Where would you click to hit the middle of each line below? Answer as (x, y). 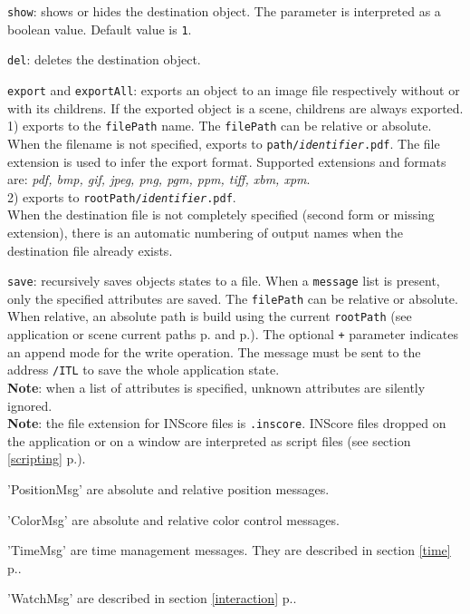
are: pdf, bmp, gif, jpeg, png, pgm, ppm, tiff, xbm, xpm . (159, 179)
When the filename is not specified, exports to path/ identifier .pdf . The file (224, 143)
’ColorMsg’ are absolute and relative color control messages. (173, 519)
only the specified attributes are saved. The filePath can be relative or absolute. (233, 298)
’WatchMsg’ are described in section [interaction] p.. (152, 598)
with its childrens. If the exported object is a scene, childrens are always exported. (235, 107)
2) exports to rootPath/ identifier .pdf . (122, 196)
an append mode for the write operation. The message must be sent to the (214, 351)
